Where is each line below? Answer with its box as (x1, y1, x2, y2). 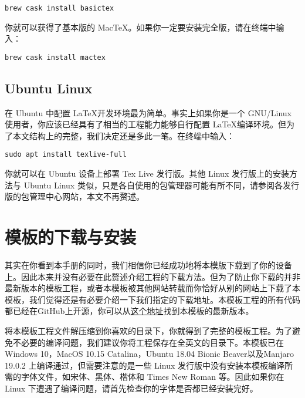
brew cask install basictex (5, 4, 114, 12)
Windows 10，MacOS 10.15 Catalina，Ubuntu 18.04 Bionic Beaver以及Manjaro (5, 348, 294, 360)
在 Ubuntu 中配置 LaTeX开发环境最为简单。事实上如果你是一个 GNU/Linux (5, 106, 292, 119)
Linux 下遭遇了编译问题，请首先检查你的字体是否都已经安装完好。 (5, 382, 258, 394)
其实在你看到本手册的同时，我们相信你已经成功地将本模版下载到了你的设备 (5, 259, 292, 271)
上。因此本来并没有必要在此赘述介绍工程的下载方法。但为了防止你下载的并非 (5, 270, 300, 282)
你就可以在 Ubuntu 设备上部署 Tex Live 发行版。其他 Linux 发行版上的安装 (5, 167, 289, 180)
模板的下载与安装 (5, 225, 137, 249)
